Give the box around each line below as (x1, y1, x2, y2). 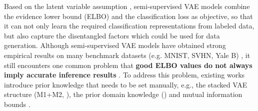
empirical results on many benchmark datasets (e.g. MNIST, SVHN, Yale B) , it (4, 49, 250, 60)
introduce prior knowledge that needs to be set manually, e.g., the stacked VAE (4, 79, 247, 89)
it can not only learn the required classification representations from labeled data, (4, 20, 254, 31)
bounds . (4, 98, 30, 109)
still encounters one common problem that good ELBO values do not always (4, 59, 252, 70)
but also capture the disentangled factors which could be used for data (4, 30, 220, 40)
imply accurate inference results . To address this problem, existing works (4, 69, 245, 80)
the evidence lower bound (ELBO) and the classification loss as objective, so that (4, 10, 253, 21)
